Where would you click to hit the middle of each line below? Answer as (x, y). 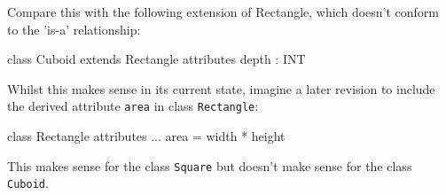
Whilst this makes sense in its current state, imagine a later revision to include (221, 88)
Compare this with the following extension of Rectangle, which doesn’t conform (223, 12)
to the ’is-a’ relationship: (74, 29)
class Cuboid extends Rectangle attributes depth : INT (156, 59)
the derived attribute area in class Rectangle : (133, 106)
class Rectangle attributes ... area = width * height (146, 136)
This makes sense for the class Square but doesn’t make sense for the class (210, 165)
